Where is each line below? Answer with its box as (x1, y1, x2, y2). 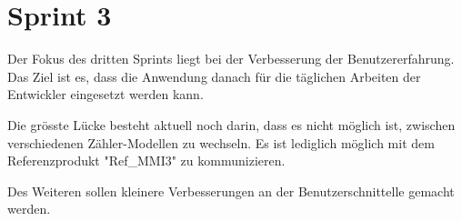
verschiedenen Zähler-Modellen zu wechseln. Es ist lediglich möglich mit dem (7, 133, 435, 152)
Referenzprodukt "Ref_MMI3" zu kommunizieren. (7, 151, 286, 170)
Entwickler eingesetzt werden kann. (7, 85, 204, 104)
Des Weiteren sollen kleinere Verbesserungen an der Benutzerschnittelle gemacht (7, 181, 455, 200)
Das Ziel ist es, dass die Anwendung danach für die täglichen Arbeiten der (7, 66, 421, 85)
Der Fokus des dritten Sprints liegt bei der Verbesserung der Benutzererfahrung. (7, 49, 455, 68)
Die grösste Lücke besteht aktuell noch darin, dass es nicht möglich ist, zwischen (7, 115, 456, 134)
